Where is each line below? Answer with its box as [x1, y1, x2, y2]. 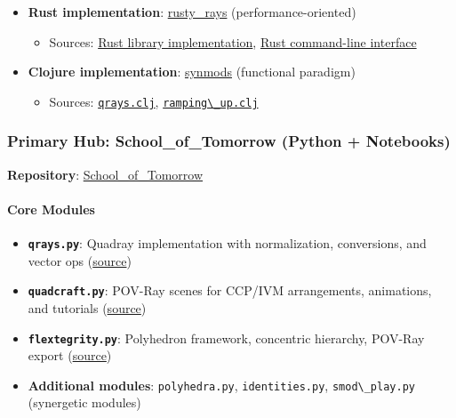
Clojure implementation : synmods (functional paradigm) [28, 62, 356, 81]
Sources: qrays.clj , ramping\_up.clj [49, 92, 259, 110]
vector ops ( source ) [28, 251, 132, 269]
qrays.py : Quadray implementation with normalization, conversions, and [28, 234, 427, 253]
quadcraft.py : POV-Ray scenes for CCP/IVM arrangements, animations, [28, 281, 432, 300]
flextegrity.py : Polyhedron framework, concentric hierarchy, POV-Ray [28, 328, 425, 347]
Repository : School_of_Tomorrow [7, 165, 203, 183]
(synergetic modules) [28, 393, 141, 412]
